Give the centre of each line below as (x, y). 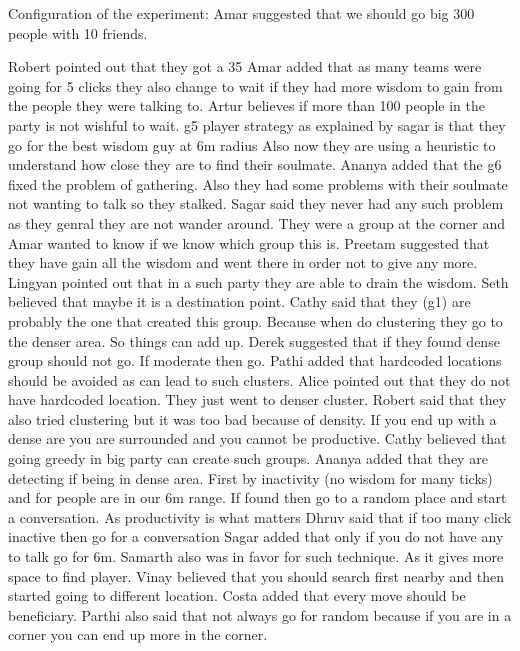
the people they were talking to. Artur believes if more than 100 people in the (247, 105)
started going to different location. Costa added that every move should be (237, 595)
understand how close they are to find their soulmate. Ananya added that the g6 (255, 164)
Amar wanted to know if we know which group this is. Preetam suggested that (249, 242)
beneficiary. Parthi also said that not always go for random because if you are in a (260, 614)
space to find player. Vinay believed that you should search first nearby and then (256, 575)
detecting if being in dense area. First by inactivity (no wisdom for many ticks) (250, 477)
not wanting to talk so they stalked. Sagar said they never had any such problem (256, 203)
